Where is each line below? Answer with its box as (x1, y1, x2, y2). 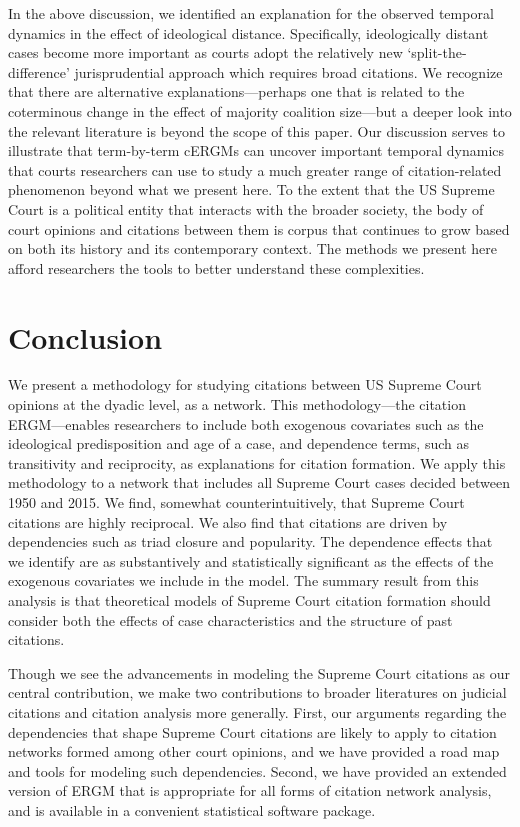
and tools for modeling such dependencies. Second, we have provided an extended (8, 760, 507, 781)
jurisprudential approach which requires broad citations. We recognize (74, 61, 503, 82)
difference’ (8, 61, 70, 82)
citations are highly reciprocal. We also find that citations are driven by (8, 511, 448, 532)
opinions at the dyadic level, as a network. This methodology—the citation (8, 394, 466, 415)
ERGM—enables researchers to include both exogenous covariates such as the (8, 413, 484, 434)
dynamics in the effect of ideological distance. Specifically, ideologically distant (8, 22, 489, 43)
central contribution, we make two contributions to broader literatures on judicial (8, 682, 507, 703)
